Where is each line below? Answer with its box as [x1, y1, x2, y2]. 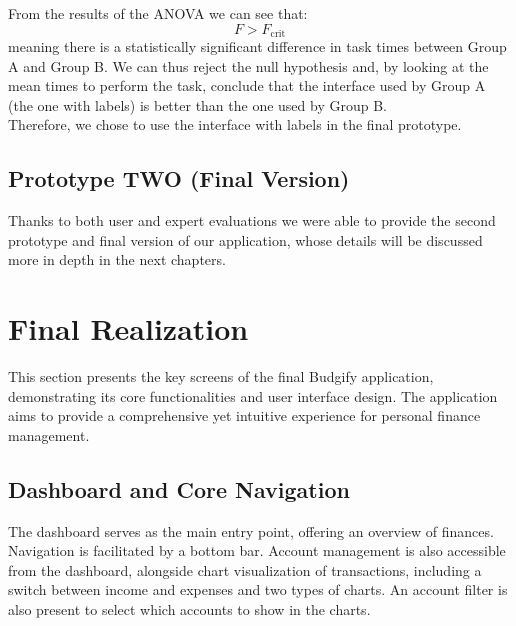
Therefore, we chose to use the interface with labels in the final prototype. [8, 114, 462, 135]
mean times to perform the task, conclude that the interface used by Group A [8, 75, 486, 96]
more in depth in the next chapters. [8, 249, 226, 270]
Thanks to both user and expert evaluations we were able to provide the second [8, 210, 496, 231]
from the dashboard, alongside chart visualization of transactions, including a [8, 559, 482, 580]
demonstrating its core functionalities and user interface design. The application [8, 385, 498, 406]
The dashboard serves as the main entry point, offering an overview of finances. [8, 520, 494, 541]
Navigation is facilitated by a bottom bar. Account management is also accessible [8, 540, 506, 561]
